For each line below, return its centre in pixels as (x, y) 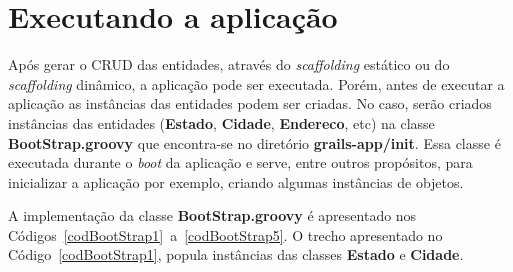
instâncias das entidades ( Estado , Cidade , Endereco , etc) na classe (221, 122)
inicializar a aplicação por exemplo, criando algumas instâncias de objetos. (236, 181)
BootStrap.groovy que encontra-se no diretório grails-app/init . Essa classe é (254, 142)
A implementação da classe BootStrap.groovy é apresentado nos (212, 215)
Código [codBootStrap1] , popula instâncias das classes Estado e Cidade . (236, 254)
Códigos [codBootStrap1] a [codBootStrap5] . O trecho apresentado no (225, 234)
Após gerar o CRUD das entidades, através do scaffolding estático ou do (229, 64)
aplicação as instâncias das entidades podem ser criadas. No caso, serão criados (250, 103)
